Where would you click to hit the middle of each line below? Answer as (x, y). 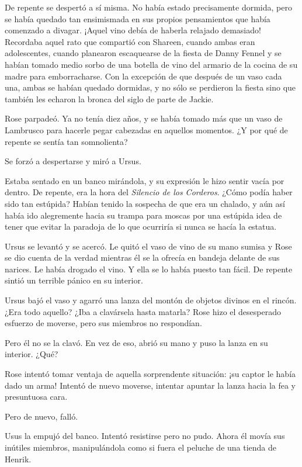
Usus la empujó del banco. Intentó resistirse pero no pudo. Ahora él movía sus (145, 436)
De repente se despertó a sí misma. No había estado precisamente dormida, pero (148, 7)
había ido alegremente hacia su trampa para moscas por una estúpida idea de (143, 215)
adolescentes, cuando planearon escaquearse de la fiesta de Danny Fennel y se (143, 53)
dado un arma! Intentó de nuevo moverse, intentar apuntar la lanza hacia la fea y (150, 385)
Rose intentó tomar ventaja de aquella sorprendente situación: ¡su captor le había (150, 374)
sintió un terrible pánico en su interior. (74, 280)
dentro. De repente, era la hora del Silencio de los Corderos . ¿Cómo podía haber (149, 192)
